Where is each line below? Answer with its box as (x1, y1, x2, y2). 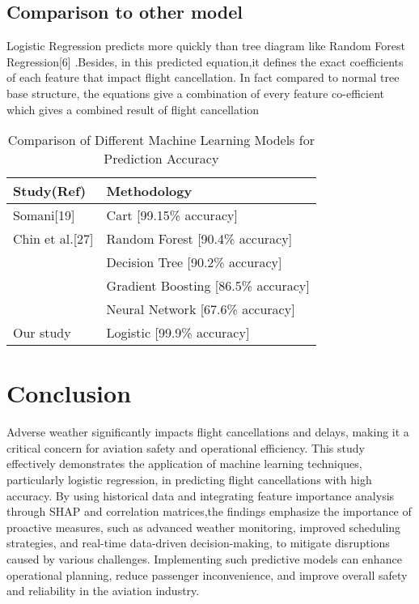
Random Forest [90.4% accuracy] (106, 229, 293, 249)
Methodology (106, 181, 193, 201)
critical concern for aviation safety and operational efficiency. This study (6, 439, 365, 456)
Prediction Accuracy (104, 149, 219, 168)
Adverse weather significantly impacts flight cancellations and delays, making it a (6, 423, 409, 440)
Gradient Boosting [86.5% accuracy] (106, 276, 310, 296)
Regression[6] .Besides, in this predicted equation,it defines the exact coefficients (6, 53, 404, 70)
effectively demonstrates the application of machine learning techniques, (6, 455, 362, 472)
